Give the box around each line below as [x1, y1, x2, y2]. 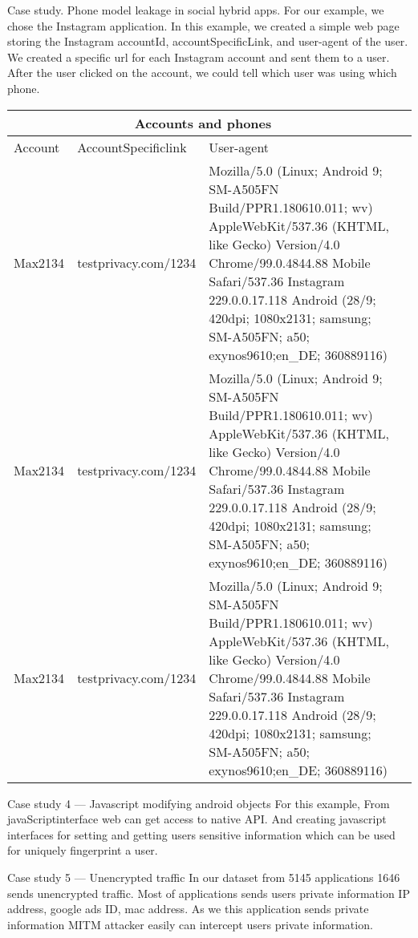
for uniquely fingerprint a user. [7, 842, 158, 859]
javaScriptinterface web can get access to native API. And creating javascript [7, 811, 387, 827]
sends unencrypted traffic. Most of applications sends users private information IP [7, 884, 410, 901]
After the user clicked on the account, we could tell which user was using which [7, 64, 397, 81]
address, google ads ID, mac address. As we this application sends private [7, 900, 369, 917]
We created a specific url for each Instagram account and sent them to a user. [7, 48, 390, 65]
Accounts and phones [134, 113, 272, 132]
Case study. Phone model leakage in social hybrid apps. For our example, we [7, 2, 384, 18]
